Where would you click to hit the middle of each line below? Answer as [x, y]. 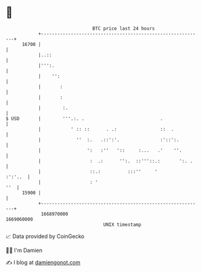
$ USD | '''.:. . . [84, 118]
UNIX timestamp [122, 224]
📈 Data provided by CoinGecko [45, 236]
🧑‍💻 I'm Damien [24, 250]
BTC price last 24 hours [124, 28]
